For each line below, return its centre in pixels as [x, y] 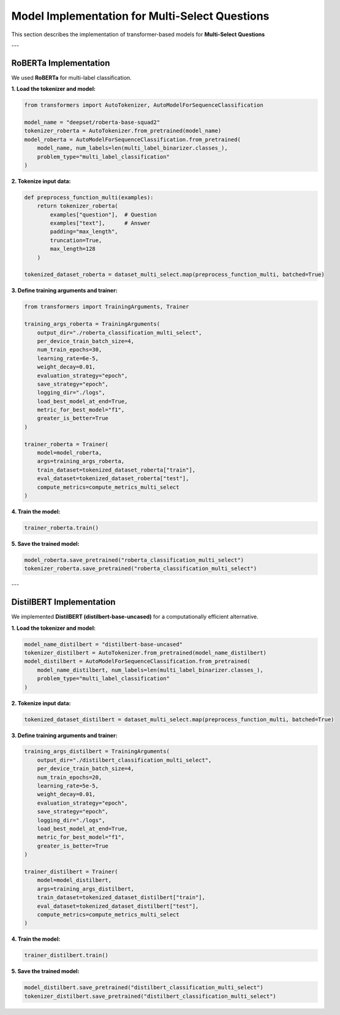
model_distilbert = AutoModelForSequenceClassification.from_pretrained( [137, 661]
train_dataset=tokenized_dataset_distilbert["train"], [121, 898]
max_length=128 [73, 249]
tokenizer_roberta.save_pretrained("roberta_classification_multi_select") [141, 569]
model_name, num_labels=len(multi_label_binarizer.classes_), [132, 148]
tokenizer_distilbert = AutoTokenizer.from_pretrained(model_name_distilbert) [145, 653]
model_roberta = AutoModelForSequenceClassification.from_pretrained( [133, 139]
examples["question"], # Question [104, 214]
